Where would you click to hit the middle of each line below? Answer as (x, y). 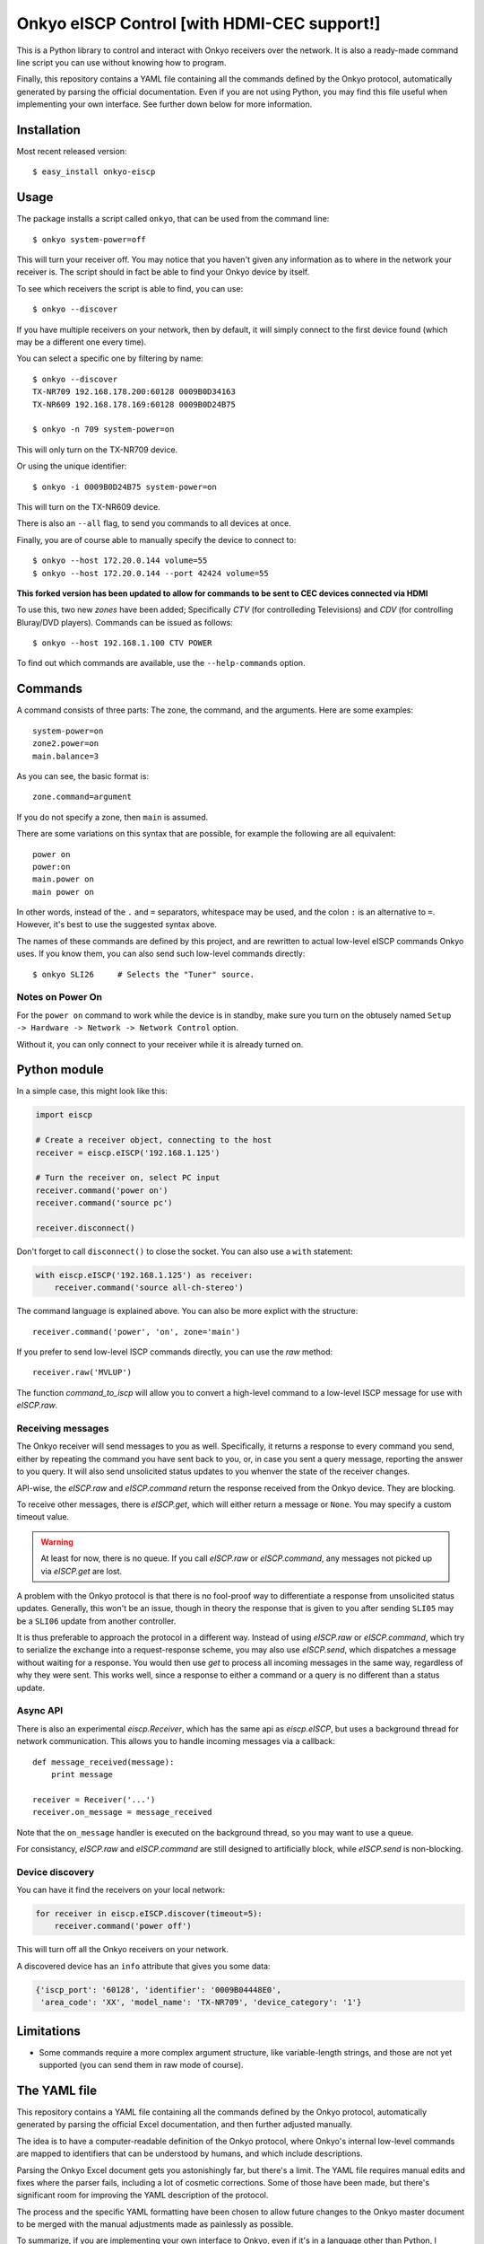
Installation (48, 130)
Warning (57, 1542)
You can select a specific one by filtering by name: (110, 358)
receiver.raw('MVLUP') (82, 1372)
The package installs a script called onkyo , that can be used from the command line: (173, 219)
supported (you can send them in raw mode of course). (141, 2065)
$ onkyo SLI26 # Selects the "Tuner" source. (144, 974)
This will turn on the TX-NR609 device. (88, 506)
